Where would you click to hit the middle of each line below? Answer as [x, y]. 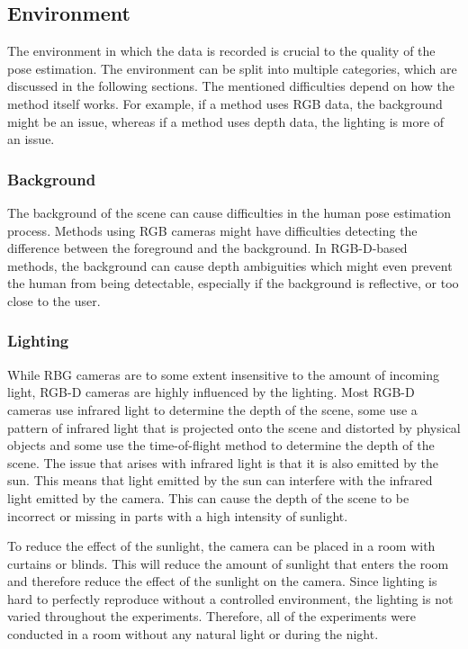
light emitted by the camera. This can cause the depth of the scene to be [208, 497]
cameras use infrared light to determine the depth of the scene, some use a [212, 409]
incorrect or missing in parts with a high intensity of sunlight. [178, 515]
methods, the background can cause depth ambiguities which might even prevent [230, 265]
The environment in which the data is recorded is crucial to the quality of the [221, 51]
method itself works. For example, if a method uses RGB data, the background [225, 103]
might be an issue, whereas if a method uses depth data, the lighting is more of [226, 121]
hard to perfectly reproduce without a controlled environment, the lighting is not [230, 598]
